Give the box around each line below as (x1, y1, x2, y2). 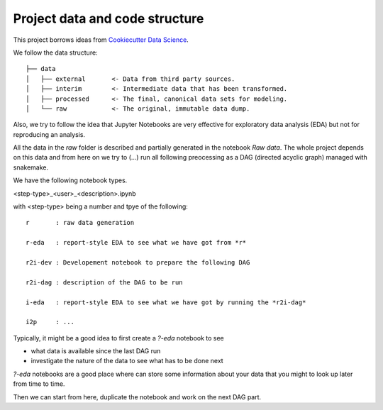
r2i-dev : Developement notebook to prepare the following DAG (26, 258, 250, 266)
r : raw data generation (26, 218, 135, 227)
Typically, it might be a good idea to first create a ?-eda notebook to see (13, 333, 225, 342)
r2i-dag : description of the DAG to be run (26, 278, 184, 287)
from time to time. (13, 379, 65, 388)
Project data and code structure (13, 11, 204, 26)
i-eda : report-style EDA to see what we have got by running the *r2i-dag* (26, 298, 306, 306)
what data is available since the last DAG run (30, 347, 161, 355)
